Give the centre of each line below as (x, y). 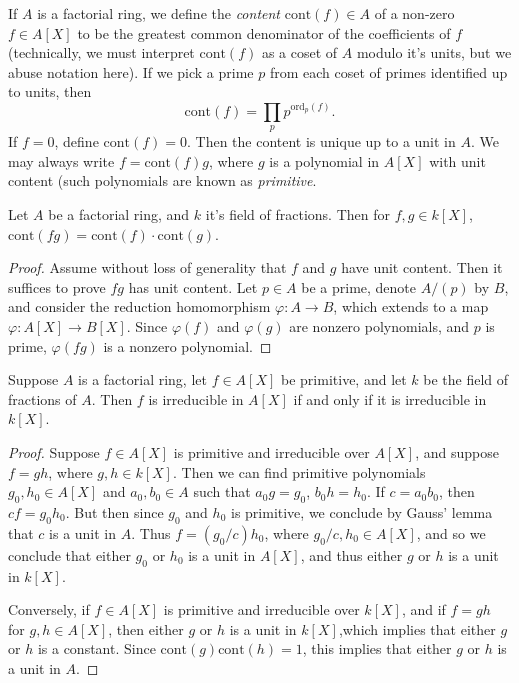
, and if (423, 609)
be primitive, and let (344, 379)
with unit (457, 160)
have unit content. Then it (422, 267)
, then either (146, 628)
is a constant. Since (96, 648)
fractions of (42, 398)
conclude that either (69, 554)
